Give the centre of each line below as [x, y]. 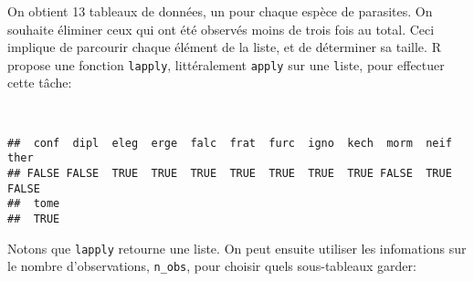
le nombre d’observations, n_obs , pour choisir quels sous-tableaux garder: [212, 266]
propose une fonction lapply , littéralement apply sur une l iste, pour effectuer [226, 64]
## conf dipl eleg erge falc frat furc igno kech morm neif [230, 143]
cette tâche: [40, 83]
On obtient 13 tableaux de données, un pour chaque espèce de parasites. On [220, 11]
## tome [34, 204]
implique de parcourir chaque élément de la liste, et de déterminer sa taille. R [224, 47]
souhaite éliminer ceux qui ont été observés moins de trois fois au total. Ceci [221, 29]
